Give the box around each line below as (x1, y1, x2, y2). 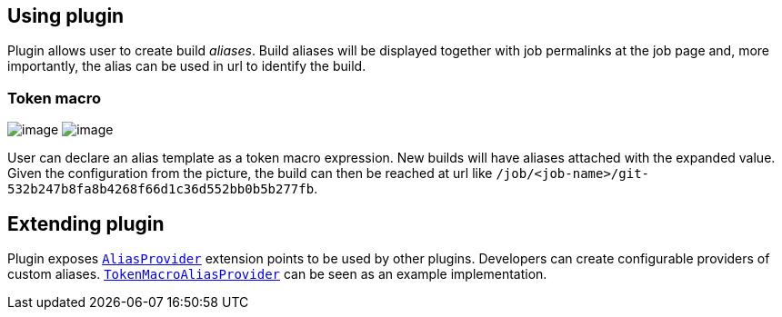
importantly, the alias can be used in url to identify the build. (7, 58, 366, 74)
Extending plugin (7, 212, 165, 235)
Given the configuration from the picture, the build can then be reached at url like (7, 165, 493, 182)
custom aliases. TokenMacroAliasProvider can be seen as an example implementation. (7, 266, 547, 282)
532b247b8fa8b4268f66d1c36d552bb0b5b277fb (7, 182, 315, 197)
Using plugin (7, 5, 125, 27)
